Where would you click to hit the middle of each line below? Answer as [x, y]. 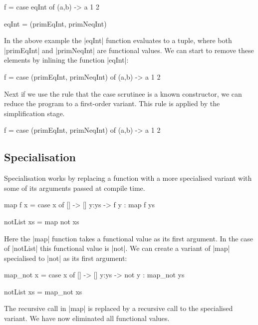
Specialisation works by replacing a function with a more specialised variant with [128, 178]
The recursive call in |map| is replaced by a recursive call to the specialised [119, 308]
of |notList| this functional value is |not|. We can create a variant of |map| [117, 248]
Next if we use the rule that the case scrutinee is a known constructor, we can [123, 93]
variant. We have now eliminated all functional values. [87, 318]
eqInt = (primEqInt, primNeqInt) [55, 23]
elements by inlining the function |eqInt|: [66, 60]
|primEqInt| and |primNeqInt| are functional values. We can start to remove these [129, 50]
